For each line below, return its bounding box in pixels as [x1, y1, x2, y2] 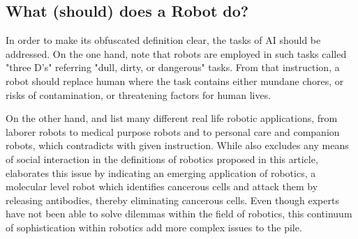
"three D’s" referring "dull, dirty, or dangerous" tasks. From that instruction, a [6, 60, 340, 75]
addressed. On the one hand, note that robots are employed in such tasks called [6, 46, 347, 61]
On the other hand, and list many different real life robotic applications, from [6, 111, 338, 125]
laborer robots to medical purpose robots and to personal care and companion [6, 124, 340, 139]
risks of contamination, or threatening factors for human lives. [6, 87, 271, 102]
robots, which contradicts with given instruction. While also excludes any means [6, 138, 349, 153]
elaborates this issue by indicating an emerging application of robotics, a [6, 165, 316, 180]
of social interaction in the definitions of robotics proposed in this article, [6, 151, 318, 166]
